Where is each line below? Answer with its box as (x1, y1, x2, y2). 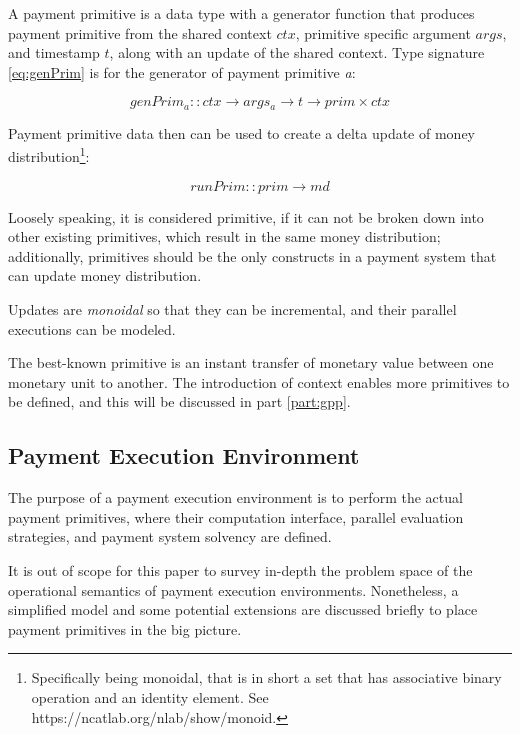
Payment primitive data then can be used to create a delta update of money (8, 122, 475, 143)
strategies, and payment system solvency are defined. (8, 526, 332, 547)
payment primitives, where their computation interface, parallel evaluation (8, 506, 464, 527)
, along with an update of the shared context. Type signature (109, 42, 485, 63)
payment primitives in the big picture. (8, 618, 242, 639)
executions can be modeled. (8, 318, 176, 339)
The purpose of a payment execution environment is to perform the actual (8, 487, 463, 508)
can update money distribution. (8, 265, 202, 286)
